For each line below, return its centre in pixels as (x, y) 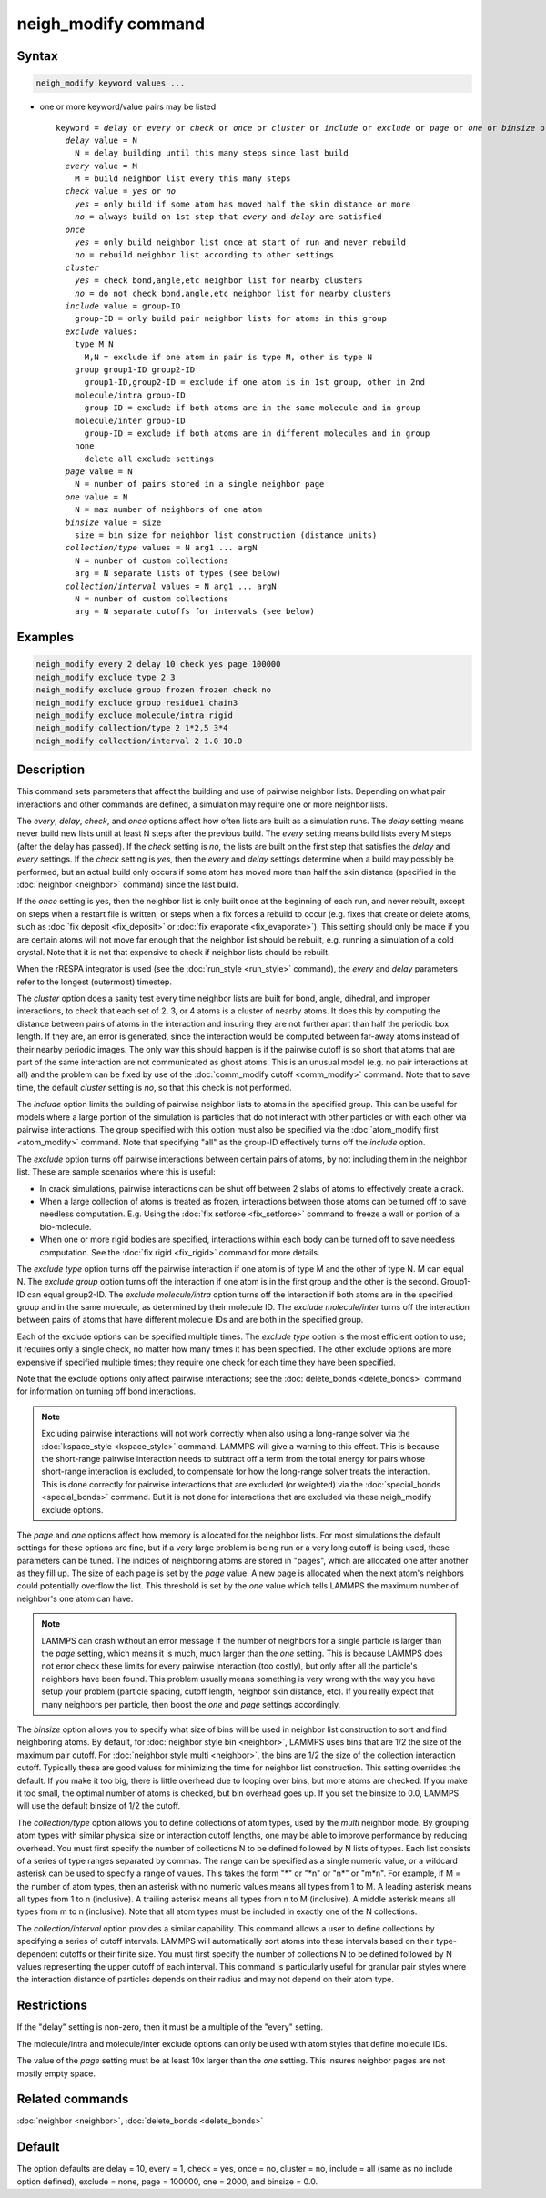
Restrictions (52, 2006)
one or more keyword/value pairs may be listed (128, 107)
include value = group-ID (123, 306)
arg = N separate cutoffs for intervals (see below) (195, 611)
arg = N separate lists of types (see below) (178, 574)
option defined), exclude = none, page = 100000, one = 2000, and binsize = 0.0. (167, 2181)
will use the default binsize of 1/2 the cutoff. (99, 1806)
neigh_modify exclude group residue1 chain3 (137, 702)
